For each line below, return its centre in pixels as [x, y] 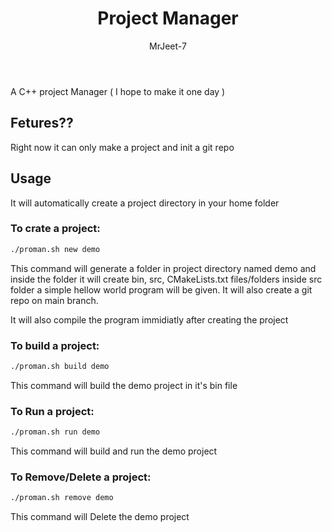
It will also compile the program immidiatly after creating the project [149, 319]
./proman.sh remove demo [62, 498]
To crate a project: [55, 229]
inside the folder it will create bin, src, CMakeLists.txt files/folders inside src [166, 279]
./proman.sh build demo [60, 367]
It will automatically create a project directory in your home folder [145, 203]
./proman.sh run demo [55, 432]
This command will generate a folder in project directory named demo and [163, 268]
